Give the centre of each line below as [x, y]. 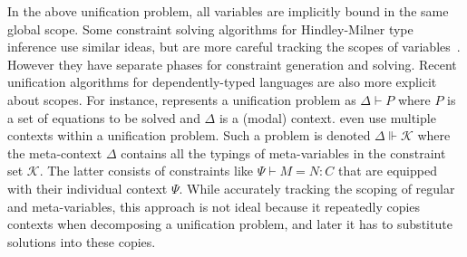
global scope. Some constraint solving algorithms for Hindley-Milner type [210, 29]
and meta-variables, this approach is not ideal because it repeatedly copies [214, 206]
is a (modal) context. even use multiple [327, 117]
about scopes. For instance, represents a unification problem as [182, 99]
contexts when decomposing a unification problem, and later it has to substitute [230, 224]
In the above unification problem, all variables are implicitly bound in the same [228, 11]
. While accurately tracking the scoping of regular [317, 188]
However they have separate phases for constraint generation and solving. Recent [232, 64]
